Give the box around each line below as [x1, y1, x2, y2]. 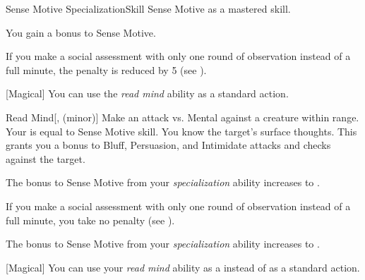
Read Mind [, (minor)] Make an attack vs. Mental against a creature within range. [6, 109, 359, 124]
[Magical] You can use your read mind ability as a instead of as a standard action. [6, 260, 360, 274]
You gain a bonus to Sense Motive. [6, 25, 156, 39]
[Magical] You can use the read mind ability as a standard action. [6, 86, 289, 101]
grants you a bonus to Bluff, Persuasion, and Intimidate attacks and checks [6, 138, 331, 152]
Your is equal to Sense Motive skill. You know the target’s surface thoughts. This [6, 123, 357, 138]
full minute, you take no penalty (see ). [6, 212, 175, 227]
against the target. [6, 151, 85, 166]
